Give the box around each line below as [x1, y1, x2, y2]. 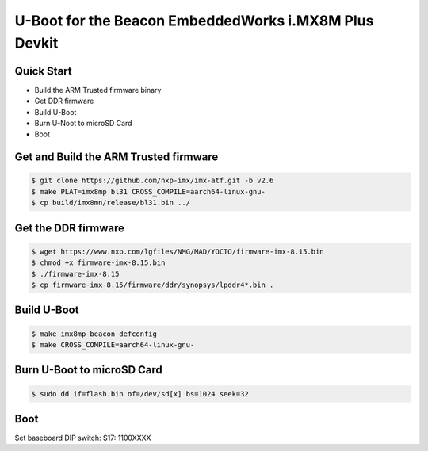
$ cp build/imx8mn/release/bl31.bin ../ [31, 198, 190, 208]
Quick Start [14, 64, 72, 78]
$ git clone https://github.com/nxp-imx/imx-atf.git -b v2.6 [31, 176, 274, 185]
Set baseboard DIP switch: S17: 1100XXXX [14, 433, 151, 443]
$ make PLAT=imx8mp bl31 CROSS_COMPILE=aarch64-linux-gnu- [31, 187, 266, 196]
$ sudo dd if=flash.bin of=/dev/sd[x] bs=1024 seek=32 [31, 389, 249, 398]
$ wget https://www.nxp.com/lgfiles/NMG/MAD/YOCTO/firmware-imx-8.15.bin [31, 247, 324, 256]
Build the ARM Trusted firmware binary [34, 85, 162, 94]
